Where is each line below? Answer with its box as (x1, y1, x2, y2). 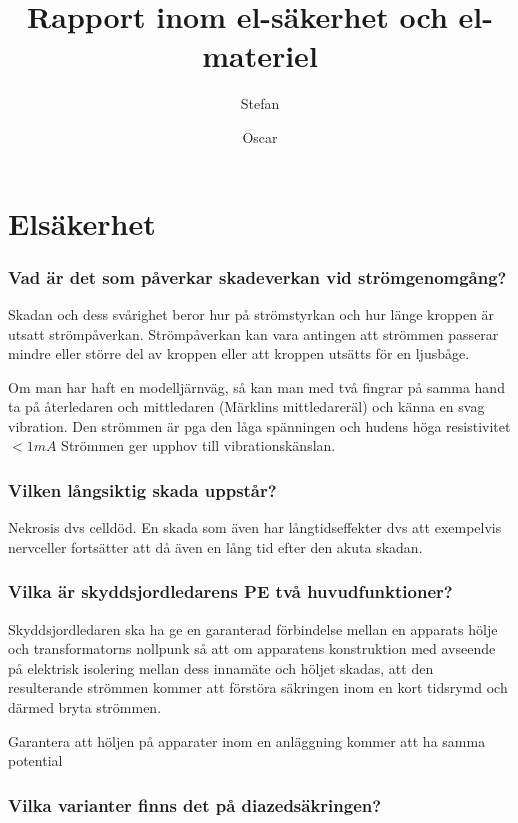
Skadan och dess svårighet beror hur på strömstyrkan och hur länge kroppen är (8, 303, 495, 324)
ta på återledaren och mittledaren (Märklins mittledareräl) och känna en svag (8, 396, 485, 417)
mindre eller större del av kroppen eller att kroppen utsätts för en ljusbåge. (8, 343, 470, 364)
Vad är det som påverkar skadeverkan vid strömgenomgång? (8, 264, 507, 289)
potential (8, 750, 63, 771)
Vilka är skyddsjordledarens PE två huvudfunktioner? (8, 579, 453, 604)
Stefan (240, 93, 280, 114)
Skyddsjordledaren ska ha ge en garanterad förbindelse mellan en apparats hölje (8, 618, 498, 639)
